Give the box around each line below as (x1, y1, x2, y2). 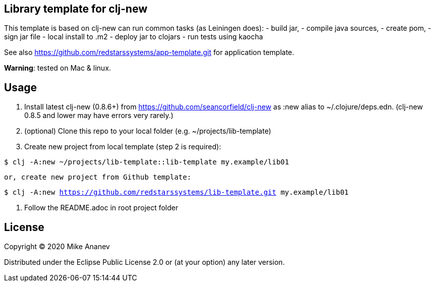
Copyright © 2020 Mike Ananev (4, 242, 110, 251)
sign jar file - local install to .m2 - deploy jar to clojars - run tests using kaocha (4, 32, 263, 41)
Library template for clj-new (4, 3, 148, 15)
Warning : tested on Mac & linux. (4, 64, 111, 73)
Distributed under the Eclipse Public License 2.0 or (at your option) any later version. (4, 258, 285, 267)
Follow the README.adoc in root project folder (24, 203, 179, 212)
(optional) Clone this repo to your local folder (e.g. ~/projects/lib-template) (24, 127, 271, 136)
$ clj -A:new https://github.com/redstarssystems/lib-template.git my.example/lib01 (4, 188, 349, 197)
